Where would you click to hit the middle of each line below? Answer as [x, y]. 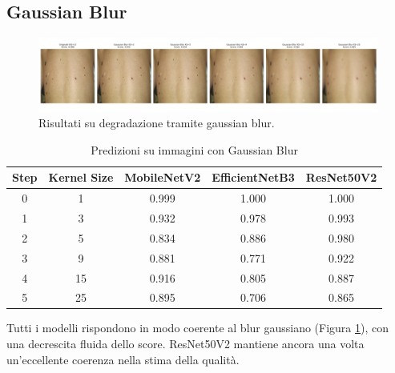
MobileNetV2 [163, 177]
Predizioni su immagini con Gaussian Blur [194, 149]
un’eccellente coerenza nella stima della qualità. [123, 359]
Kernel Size [81, 177]
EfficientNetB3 [253, 177]
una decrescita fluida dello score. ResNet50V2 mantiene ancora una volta [185, 344]
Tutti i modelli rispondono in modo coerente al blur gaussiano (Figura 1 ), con [198, 328]
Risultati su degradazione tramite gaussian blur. [157, 123]
